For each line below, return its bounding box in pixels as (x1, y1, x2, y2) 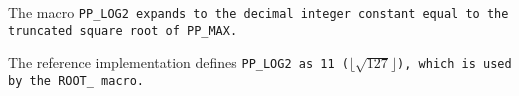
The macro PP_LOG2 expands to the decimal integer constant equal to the (8, 2, 509, 22)
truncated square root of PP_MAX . (8, 23, 238, 38)
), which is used (397, 57, 512, 72)
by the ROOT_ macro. (8, 73, 145, 88)
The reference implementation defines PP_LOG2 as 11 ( (8, 52, 349, 73)
